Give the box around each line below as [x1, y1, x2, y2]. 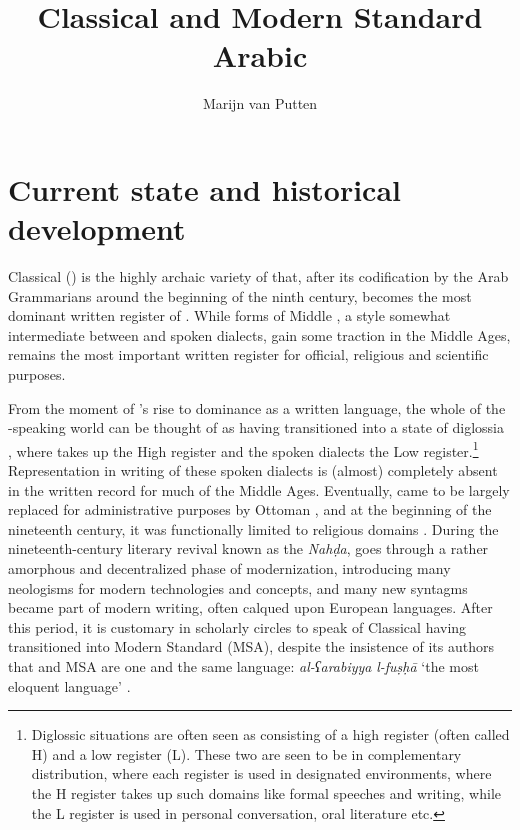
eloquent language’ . [8, 675, 131, 696]
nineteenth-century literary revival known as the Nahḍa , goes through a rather [8, 538, 489, 559]
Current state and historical [8, 168, 401, 209]
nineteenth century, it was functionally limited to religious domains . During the [8, 518, 499, 539]
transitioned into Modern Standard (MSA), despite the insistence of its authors [8, 636, 495, 657]
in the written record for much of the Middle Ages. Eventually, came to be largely [8, 479, 510, 500]
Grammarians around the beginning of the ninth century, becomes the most [8, 285, 472, 306]
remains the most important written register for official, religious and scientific [8, 344, 489, 365]
